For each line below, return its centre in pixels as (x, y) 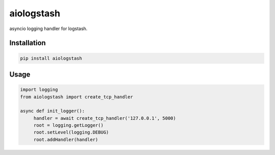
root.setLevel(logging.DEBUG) (71, 132)
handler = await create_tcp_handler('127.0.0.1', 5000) (105, 118)
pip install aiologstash (51, 58)
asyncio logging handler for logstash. (48, 29)
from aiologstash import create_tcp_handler (77, 97)
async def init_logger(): (52, 111)
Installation (28, 43)
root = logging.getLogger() (68, 125)
